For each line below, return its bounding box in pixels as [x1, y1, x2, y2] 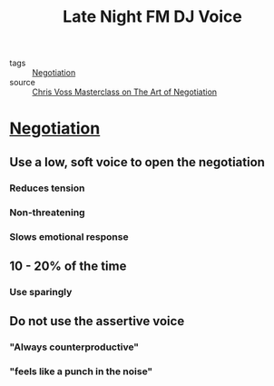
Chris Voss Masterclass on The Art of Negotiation [32, 86, 218, 97]
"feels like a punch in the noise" [9, 365, 153, 378]
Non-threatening [9, 206, 85, 219]
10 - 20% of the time [9, 258, 127, 273]
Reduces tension [9, 182, 85, 194]
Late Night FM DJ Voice [63, 6, 242, 27]
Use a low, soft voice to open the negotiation [9, 154, 266, 170]
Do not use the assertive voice [9, 313, 185, 329]
